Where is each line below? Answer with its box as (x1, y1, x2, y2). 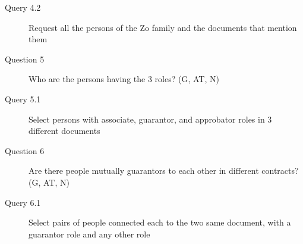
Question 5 (5, 52, 45, 65)
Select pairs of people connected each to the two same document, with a (29, 216, 291, 229)
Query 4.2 (5, 1, 41, 13)
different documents (29, 124, 100, 137)
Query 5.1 (5, 92, 41, 105)
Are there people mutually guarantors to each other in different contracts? (29, 164, 299, 177)
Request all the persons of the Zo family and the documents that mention (29, 21, 297, 33)
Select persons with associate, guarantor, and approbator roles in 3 (29, 112, 272, 125)
